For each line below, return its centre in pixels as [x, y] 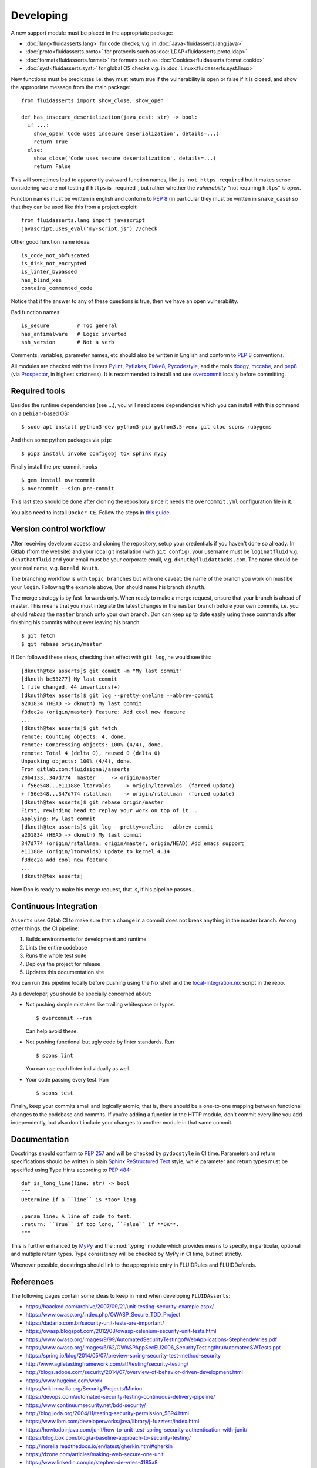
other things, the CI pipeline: [45, 928]
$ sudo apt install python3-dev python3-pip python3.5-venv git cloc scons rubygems [147, 427]
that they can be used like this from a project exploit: [74, 207]
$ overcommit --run [64, 1018]
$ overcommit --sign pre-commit [68, 488]
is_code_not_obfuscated [55, 255]
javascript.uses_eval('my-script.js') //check [90, 228]
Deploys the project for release [63, 964]
